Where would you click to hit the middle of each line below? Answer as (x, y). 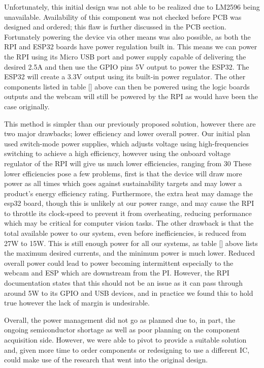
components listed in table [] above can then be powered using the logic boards (127, 86)
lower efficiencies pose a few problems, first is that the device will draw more (123, 173)
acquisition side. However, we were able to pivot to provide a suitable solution (125, 340)
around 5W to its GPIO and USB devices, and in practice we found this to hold (129, 293)
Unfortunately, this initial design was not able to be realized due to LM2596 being (132, 7)
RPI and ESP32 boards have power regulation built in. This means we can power (131, 47)
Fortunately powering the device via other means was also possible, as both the (127, 36)
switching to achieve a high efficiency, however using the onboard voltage (117, 153)
